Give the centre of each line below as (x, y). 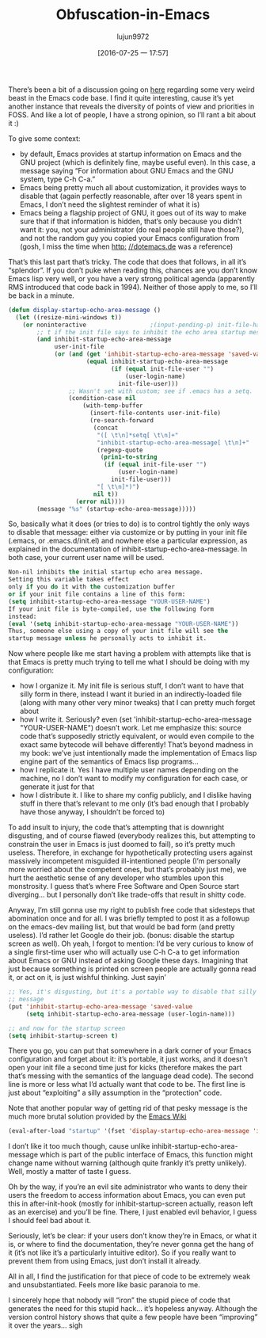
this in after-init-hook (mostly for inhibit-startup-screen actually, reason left (131, 1204)
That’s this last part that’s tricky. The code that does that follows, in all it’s (127, 261)
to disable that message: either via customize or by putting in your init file (128, 532)
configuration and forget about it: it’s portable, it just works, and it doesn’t (128, 1059)
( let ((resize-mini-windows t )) (69, 317)
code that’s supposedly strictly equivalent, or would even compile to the (137, 736)
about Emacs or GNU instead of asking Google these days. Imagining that (128, 961)
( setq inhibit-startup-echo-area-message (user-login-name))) (131, 1014)
